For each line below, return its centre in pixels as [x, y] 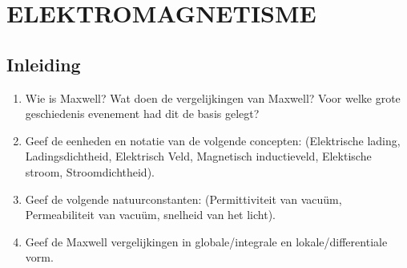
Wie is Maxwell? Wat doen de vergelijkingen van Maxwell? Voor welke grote [213, 97]
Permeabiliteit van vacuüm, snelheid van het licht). [150, 215]
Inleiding [44, 64]
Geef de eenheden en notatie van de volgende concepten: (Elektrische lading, [213, 140]
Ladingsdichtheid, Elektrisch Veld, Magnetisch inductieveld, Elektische [198, 156]
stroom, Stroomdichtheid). [90, 171]
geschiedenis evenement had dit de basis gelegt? [142, 114]
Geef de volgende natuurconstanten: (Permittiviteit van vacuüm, [183, 199]
